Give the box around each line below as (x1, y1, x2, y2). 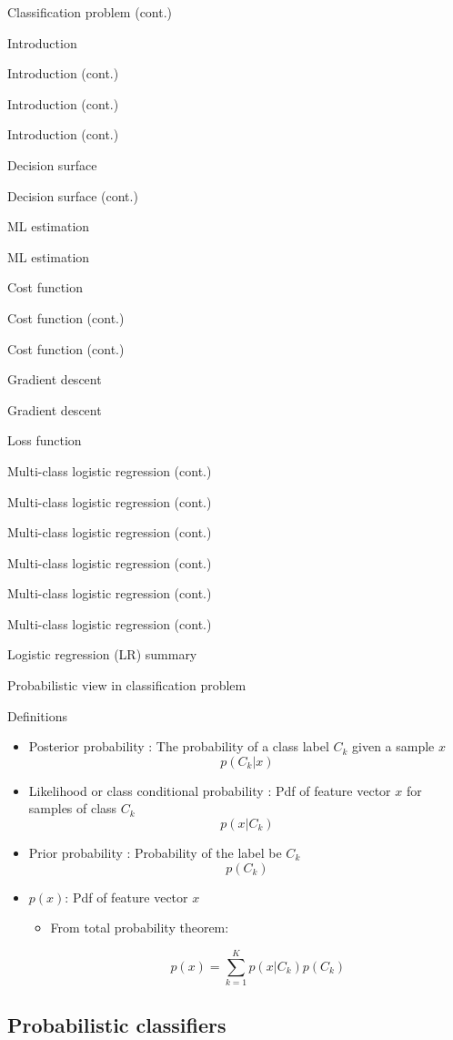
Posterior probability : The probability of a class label (28, 737, 329, 756)
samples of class (28, 799, 117, 818)
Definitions (7, 706, 68, 725)
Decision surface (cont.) (7, 186, 138, 205)
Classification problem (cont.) (7, 3, 173, 21)
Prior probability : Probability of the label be (28, 843, 282, 862)
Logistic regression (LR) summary (7, 645, 197, 664)
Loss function (7, 431, 82, 450)
